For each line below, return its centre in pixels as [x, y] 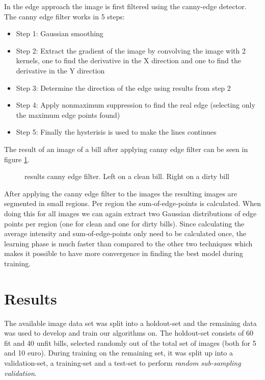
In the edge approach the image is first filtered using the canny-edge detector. [125, 6]
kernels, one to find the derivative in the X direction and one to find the [129, 60]
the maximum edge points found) [68, 115]
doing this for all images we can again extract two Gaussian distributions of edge [130, 213]
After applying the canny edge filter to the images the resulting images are [121, 193]
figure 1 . [17, 159]
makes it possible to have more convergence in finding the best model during [124, 253]
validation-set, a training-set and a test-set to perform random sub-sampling [123, 362]
